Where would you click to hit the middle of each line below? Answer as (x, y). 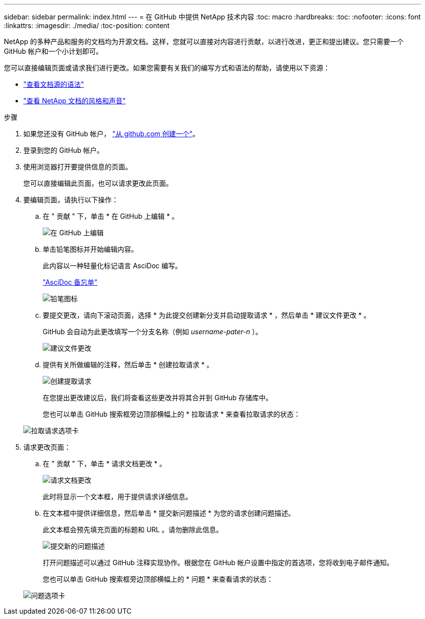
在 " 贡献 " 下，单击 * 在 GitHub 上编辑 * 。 (111, 216)
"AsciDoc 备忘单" (70, 282)
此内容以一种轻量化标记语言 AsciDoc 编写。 (112, 266)
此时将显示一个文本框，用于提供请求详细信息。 (117, 497)
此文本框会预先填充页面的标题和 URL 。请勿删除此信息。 (133, 529)
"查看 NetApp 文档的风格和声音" (75, 101)
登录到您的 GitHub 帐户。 (64, 150)
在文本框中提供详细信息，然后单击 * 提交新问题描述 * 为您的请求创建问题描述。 (169, 513)
